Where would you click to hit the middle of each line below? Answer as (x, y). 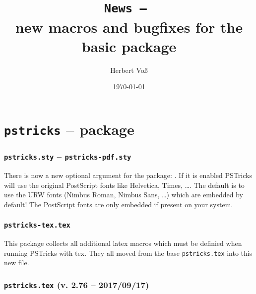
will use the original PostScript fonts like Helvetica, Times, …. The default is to (124, 185)
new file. (17, 263)
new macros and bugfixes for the (129, 27)
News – (125, 9)
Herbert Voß (129, 70)
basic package (129, 46)
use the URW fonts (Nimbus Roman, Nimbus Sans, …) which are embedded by (124, 195)
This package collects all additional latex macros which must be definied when (123, 243)
